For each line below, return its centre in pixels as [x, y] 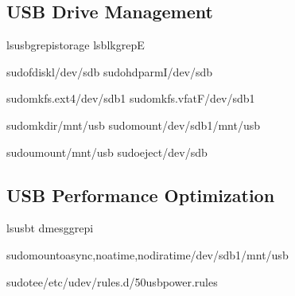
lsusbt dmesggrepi [50, 228]
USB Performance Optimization [141, 195]
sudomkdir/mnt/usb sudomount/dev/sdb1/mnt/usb [133, 125]
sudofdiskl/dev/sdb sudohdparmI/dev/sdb [110, 71]
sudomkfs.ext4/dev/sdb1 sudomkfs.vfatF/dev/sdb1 [131, 98]
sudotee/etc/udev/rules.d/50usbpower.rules [112, 281]
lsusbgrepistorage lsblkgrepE [76, 45]
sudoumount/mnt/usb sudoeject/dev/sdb [107, 152]
